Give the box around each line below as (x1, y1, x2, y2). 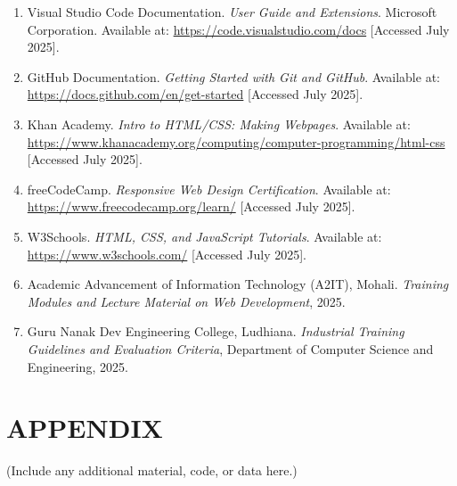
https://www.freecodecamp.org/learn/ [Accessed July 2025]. (27, 197, 355, 216)
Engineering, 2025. (27, 357, 128, 375)
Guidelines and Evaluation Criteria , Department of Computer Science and (27, 339, 434, 358)
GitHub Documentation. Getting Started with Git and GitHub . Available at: (27, 67, 440, 86)
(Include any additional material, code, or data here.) (6, 461, 298, 480)
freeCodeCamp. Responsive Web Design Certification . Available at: (27, 179, 391, 198)
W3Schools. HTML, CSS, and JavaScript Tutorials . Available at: (27, 227, 382, 245)
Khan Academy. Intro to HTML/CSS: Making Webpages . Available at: (27, 114, 411, 133)
